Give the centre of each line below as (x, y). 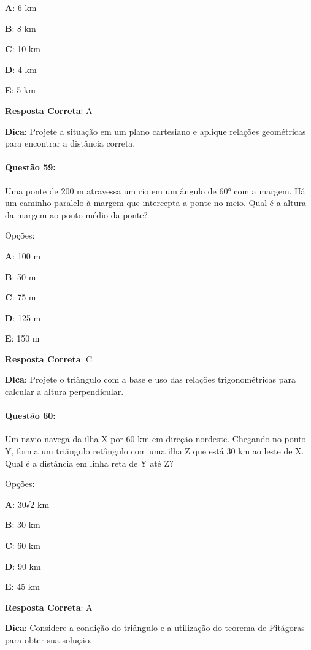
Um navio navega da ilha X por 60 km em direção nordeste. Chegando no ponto (155, 439)
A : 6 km (21, 7)
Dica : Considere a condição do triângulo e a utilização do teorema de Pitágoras (155, 628)
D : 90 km (23, 566)
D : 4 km (21, 69)
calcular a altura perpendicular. (64, 392)
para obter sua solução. (48, 640)
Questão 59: (30, 167)
